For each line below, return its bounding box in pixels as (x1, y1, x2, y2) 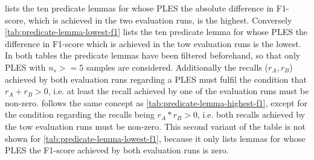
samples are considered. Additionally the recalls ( (86, 60, 268, 73)
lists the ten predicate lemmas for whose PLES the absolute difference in (5, 2, 274, 14)
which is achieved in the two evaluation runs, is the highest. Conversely (28, 13, 292, 26)
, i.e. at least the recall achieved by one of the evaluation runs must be (48, 85, 309, 97)
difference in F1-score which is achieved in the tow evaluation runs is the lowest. (5, 37, 301, 50)
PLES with (5, 60, 46, 73)
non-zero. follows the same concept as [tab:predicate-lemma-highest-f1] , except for (5, 96, 307, 109)
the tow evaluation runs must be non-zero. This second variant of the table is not (5, 120, 306, 132)
